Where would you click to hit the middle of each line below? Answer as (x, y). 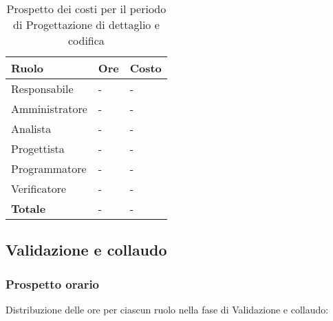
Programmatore (49, 168)
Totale (29, 208)
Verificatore (39, 188)
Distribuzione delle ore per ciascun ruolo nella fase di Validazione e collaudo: (167, 309)
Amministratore (49, 108)
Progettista (38, 148)
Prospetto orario (53, 283)
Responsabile (42, 89)
